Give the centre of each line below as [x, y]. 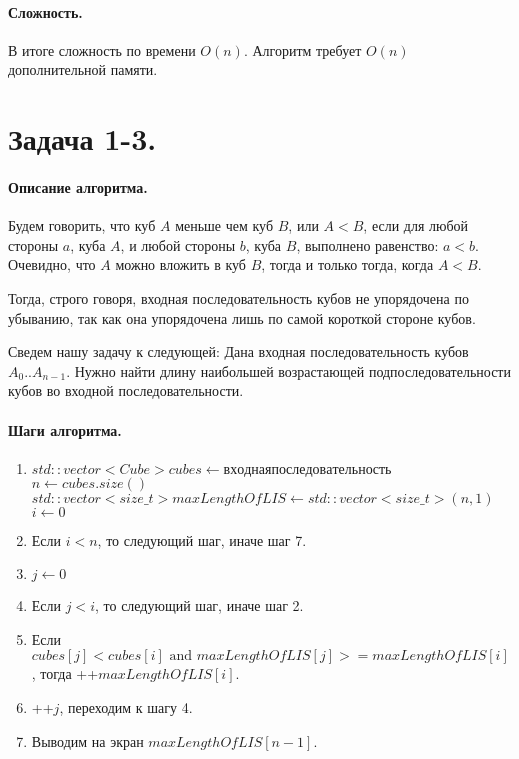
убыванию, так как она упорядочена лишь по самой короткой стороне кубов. [242, 317]
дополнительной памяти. [83, 69]
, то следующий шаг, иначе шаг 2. [199, 605]
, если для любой [416, 225]
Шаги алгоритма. [65, 429]
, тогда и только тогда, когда [347, 264]
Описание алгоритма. [78, 186]
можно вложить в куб [180, 264]
